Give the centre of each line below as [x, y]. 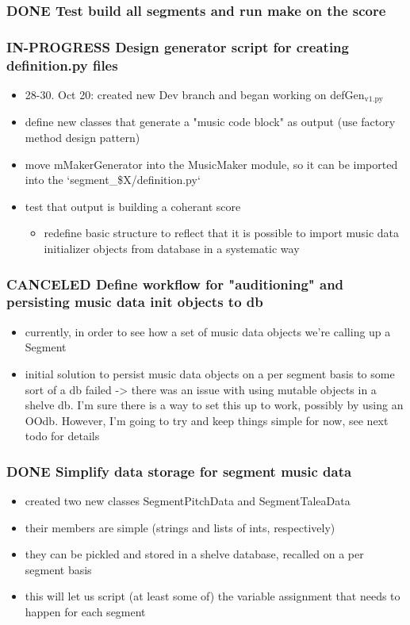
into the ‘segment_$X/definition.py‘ [113, 180]
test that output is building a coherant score [133, 206]
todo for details [62, 436]
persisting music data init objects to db [135, 302]
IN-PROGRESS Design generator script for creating [178, 46]
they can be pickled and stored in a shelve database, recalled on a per [194, 554]
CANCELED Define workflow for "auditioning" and [175, 284]
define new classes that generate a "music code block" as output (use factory [210, 122]
